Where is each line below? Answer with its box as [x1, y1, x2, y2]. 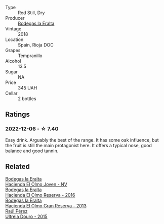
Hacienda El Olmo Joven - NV [5, 181, 67, 187]
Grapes [5, 48, 21, 53]
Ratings [5, 110, 30, 119]
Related [5, 162, 30, 171]
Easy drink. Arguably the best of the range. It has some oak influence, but [5, 137, 159, 143]
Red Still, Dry [18, 10, 45, 16]
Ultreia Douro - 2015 [5, 213, 48, 219]
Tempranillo [18, 53, 43, 59]
